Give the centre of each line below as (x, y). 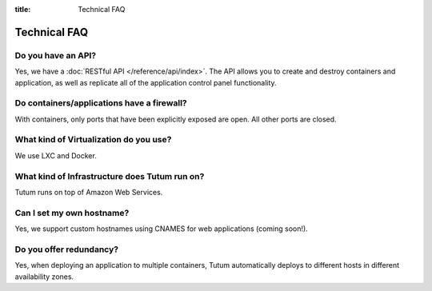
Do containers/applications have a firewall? (101, 103)
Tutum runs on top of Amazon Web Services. (89, 192)
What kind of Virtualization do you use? (93, 140)
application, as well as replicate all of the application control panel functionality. (146, 82)
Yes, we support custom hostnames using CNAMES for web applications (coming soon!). (161, 229)
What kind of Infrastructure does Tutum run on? (110, 176)
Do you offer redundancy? (67, 249)
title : (23, 9)
